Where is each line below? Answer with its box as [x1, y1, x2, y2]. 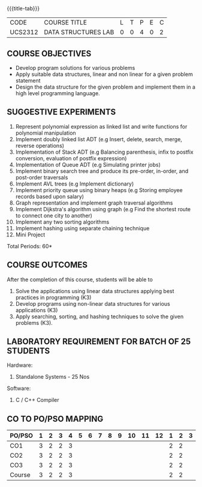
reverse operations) [15, 142, 65, 149]
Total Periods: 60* [7, 242, 53, 249]
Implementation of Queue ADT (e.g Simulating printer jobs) [15, 161, 161, 168]
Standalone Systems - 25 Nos [15, 373, 90, 381]
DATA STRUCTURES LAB [44, 28, 114, 36]
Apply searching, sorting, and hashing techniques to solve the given [15, 313, 184, 320]
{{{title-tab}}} [7, 5, 40, 12]
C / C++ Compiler [15, 397, 59, 404]
